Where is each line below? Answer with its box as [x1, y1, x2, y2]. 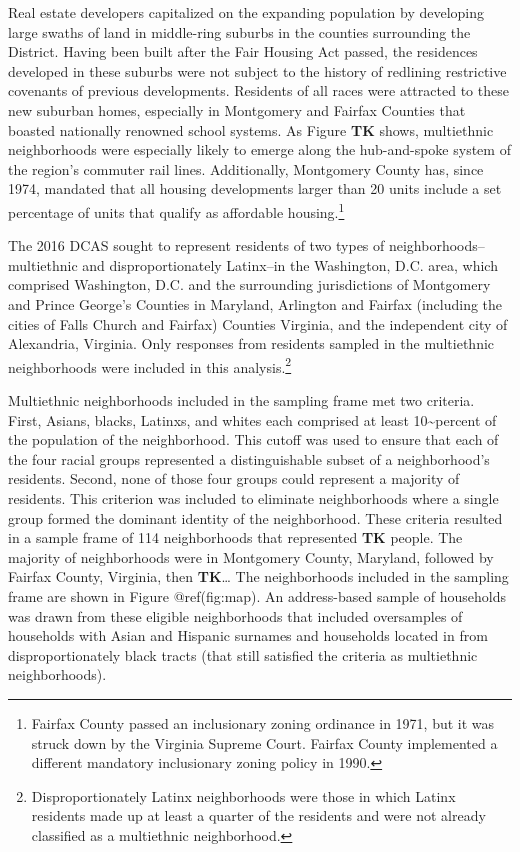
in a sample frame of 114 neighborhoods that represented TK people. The [8, 527, 463, 548]
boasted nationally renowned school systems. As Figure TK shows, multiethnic [8, 119, 494, 140]
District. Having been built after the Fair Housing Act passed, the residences [8, 41, 478, 62]
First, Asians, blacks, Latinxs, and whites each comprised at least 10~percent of [8, 409, 497, 430]
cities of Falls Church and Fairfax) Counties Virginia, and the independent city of [8, 313, 508, 334]
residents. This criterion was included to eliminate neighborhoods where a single [8, 487, 499, 508]
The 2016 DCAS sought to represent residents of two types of [8, 235, 385, 256]
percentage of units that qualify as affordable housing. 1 [8, 198, 345, 222]
